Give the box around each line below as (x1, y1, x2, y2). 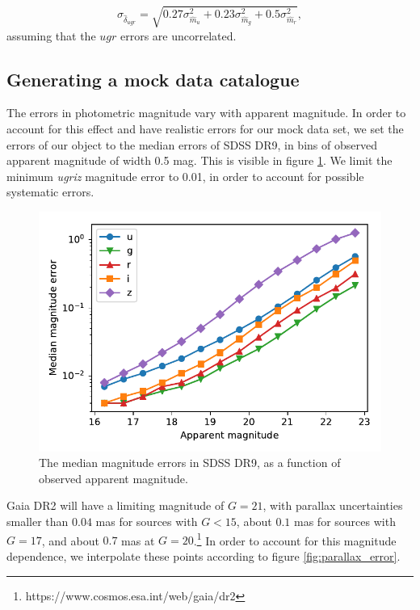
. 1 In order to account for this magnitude (193, 529, 397, 549)
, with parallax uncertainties (262, 497, 403, 514)
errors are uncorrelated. (120, 27, 237, 44)
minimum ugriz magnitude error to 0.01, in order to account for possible (6, 167, 364, 184)
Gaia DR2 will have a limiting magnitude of (6, 497, 225, 514)
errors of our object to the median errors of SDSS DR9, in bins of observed (6, 136, 377, 153)
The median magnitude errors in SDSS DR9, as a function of (39, 454, 341, 471)
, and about (41, 532, 99, 549)
